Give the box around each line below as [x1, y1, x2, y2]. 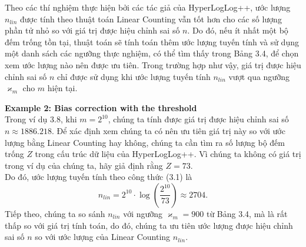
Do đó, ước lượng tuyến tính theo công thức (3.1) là [5, 171, 192, 183]
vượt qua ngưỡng [228, 70, 290, 82]
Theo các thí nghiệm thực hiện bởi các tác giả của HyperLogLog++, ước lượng [5, 1, 291, 13]
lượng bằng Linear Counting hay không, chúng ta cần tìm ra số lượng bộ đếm [5, 136, 285, 148]
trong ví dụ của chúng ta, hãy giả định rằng [5, 159, 163, 171]
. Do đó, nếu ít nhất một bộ [187, 24, 288, 36]
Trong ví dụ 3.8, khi [5, 113, 77, 125]
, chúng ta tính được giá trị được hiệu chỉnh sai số [108, 113, 289, 125]
